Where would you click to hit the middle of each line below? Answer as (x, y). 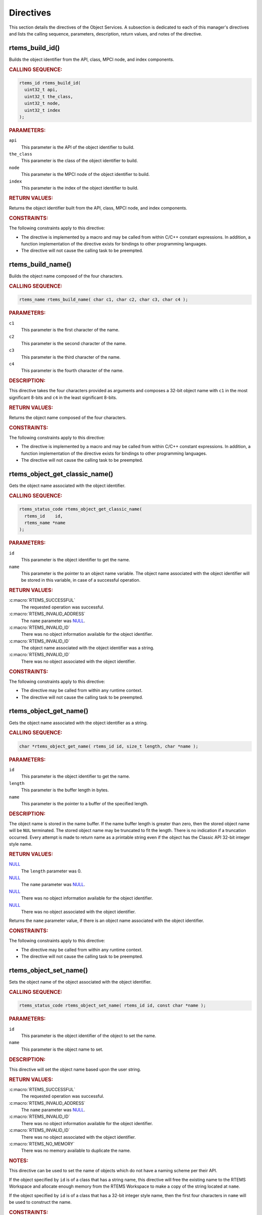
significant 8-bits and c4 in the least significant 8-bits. (63, 397)
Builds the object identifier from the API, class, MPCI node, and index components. (91, 59)
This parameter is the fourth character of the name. (72, 371)
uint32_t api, (41, 90)
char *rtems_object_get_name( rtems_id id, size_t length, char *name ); (109, 746)
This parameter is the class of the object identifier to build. (80, 161)
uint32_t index (42, 110)
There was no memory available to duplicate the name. (76, 1151)
